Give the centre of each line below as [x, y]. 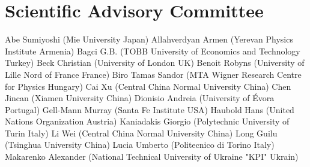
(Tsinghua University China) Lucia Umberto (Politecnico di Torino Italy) [140, 145]
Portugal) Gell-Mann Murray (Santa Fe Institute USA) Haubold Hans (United [150, 109]
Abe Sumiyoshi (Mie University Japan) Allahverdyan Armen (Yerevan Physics [149, 39]
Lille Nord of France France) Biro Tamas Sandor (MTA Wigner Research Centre [153, 74]
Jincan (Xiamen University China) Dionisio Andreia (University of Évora [140, 98]
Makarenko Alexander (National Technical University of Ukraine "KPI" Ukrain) [152, 157]
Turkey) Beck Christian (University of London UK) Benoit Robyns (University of [155, 63]
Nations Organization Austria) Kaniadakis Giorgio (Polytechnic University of [147, 121]
